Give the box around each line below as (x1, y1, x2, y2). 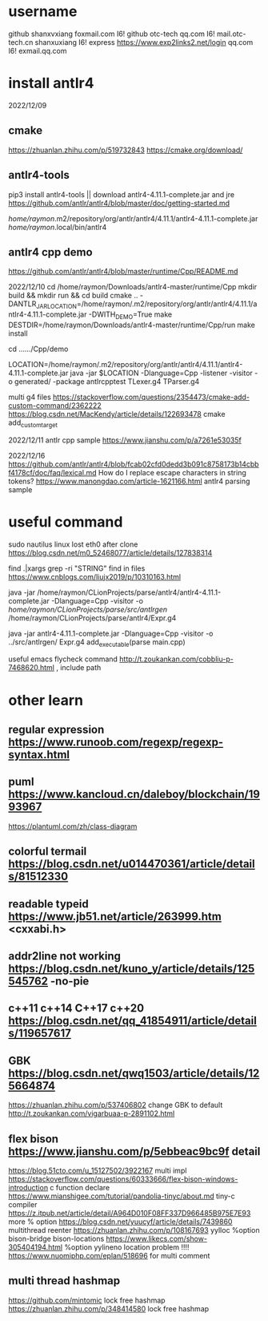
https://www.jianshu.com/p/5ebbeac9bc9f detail (8, 1145, 261, 1158)
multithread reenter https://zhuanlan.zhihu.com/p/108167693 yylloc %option (8, 1226, 260, 1235)
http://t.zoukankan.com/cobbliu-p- (119, 654, 234, 664)
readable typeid (8, 897, 90, 911)
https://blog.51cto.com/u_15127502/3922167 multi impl (8, 1165, 187, 1176)
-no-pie (50, 975, 90, 988)
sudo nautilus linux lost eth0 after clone (8, 539, 138, 549)
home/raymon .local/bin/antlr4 (8, 222, 107, 232)
